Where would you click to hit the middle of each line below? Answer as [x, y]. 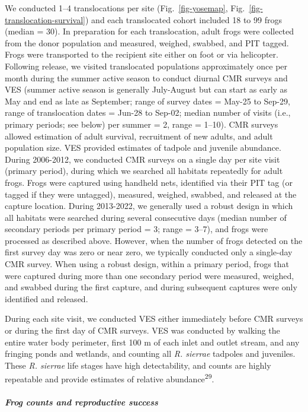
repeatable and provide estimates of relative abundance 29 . [110, 378]
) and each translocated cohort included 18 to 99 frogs [183, 19]
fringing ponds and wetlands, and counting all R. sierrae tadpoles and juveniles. [150, 354]
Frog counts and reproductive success [81, 402]
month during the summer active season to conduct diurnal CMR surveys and [146, 77]
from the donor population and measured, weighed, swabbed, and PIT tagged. [147, 42]
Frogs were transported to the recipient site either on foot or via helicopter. [142, 54]
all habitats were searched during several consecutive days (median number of [146, 217]
